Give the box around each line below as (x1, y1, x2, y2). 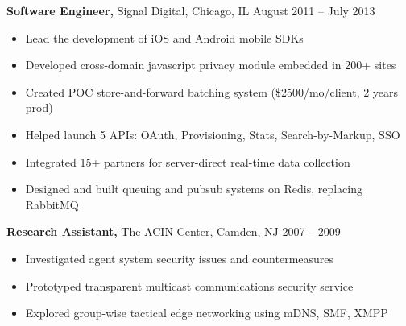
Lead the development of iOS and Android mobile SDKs (25, 29, 304, 46)
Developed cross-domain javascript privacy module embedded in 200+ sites (25, 56, 396, 73)
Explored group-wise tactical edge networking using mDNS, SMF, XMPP (25, 304, 388, 321)
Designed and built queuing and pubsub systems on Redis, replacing (25, 180, 363, 197)
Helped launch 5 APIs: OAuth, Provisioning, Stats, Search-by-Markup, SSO (25, 126, 400, 142)
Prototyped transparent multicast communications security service (25, 277, 354, 294)
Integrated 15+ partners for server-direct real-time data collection (25, 153, 350, 170)
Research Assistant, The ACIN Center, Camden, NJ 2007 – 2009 (6, 223, 341, 240)
